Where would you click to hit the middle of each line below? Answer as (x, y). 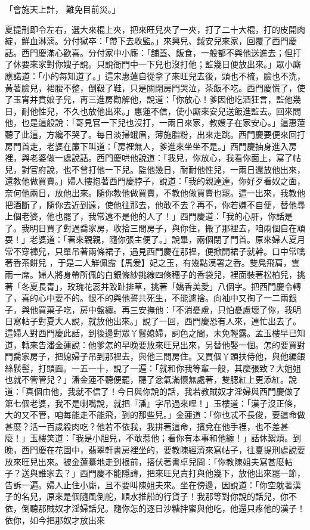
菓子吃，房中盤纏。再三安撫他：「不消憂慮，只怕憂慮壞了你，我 (169, 309)
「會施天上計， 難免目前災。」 (63, 9)
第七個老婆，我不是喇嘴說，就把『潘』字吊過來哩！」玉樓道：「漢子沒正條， (153, 403)
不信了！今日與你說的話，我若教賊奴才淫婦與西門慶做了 (192, 391)
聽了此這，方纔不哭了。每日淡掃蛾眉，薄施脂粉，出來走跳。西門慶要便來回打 (155, 134)
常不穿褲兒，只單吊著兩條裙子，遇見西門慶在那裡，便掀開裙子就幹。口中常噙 (155, 251)
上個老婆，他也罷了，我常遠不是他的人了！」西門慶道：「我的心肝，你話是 (149, 216)
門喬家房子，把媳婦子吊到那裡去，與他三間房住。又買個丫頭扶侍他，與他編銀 (155, 356)
